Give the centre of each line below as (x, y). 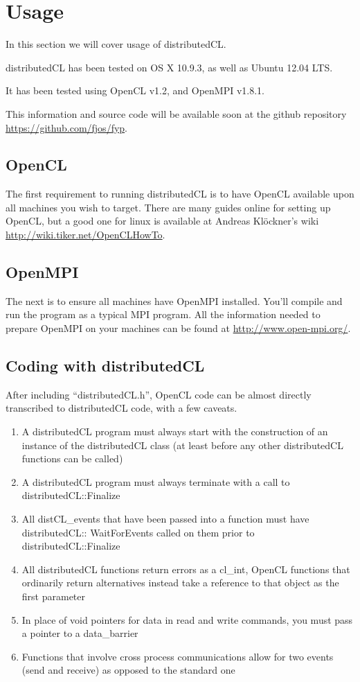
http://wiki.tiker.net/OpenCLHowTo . (85, 235)
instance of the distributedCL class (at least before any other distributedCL (182, 445)
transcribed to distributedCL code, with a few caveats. (121, 408)
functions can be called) (72, 458)
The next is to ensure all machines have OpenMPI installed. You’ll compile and (174, 300)
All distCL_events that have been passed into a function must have (165, 519)
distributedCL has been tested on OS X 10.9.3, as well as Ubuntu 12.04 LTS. (169, 67)
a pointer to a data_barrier (80, 633)
